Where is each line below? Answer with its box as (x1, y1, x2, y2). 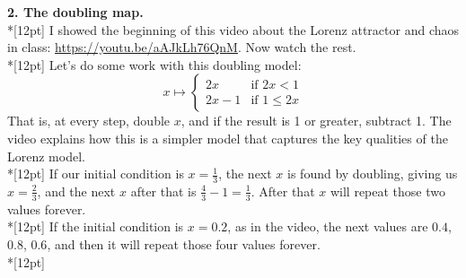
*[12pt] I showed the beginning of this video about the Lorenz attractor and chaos (7, 20, 460, 39)
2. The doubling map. (7, 3, 144, 21)
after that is (130, 181, 197, 200)
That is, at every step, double (7, 111, 171, 130)
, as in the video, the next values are (227, 217, 428, 236)
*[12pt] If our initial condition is (7, 164, 184, 183)
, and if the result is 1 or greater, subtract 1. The (180, 111, 452, 130)
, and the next (37, 181, 116, 200)
